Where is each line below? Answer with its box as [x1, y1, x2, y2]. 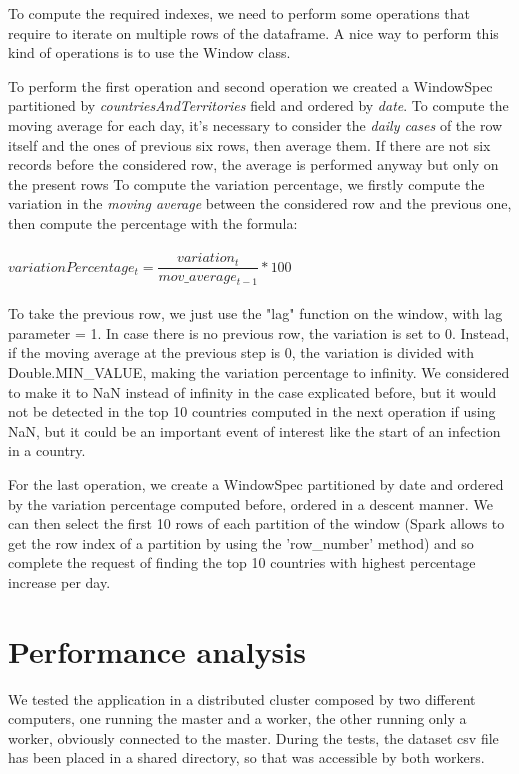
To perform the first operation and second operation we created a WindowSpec [8, 75, 493, 96]
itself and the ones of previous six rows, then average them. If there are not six [8, 134, 491, 155]
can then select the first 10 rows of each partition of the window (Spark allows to [8, 513, 505, 534]
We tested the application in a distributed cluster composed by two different [8, 688, 476, 709]
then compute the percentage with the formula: [8, 212, 298, 233]
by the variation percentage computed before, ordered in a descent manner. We [8, 493, 493, 514]
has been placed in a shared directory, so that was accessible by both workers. [8, 747, 485, 768]
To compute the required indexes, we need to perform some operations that [8, 3, 471, 23]
